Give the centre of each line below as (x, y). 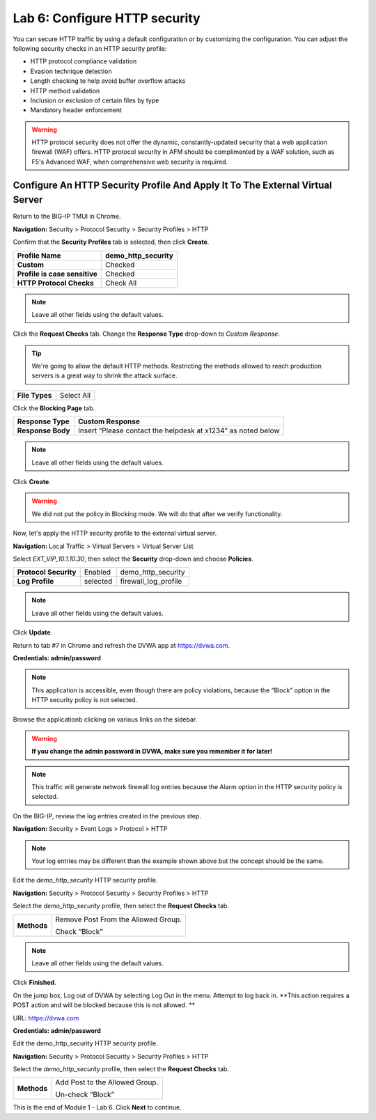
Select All (75, 395)
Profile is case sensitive (57, 274)
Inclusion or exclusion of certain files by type (95, 100)
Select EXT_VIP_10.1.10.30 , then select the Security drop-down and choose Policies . (133, 559)
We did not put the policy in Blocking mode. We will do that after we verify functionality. (157, 514)
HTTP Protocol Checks (55, 283)
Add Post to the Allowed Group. (107, 1082)
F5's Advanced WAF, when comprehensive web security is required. (130, 162)
